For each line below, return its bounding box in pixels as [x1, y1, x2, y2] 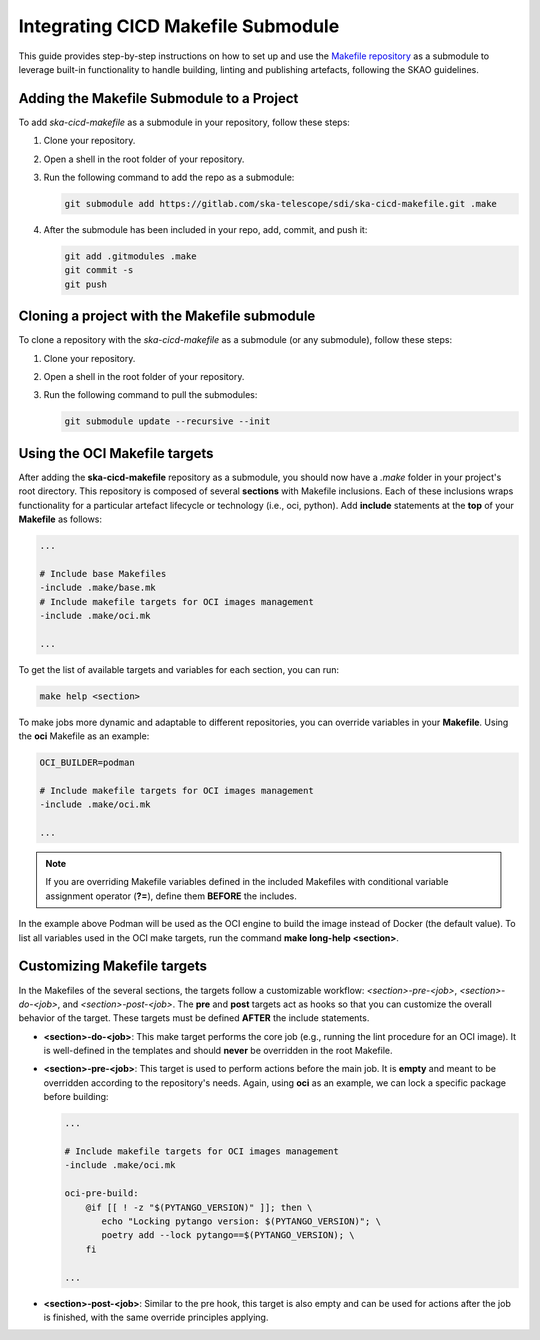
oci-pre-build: [64, 1188, 139, 1199]
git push [64, 278, 108, 290]
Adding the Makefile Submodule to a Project [18, 90, 299, 107]
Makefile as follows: [18, 513, 103, 525]
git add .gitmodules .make [64, 250, 197, 262]
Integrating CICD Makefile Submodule [18, 15, 340, 37]
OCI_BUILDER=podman [39, 757, 135, 769]
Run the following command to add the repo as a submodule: [43, 171, 295, 184]
